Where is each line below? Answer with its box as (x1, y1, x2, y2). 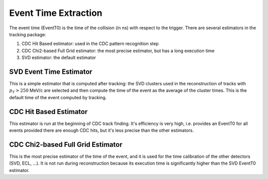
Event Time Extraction (9, 7, 103, 18)
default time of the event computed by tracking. (9, 94, 107, 100)
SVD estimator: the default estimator (21, 55, 96, 60)
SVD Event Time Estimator (9, 67, 93, 76)
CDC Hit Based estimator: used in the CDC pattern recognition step (21, 41, 159, 47)
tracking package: (9, 31, 47, 37)
